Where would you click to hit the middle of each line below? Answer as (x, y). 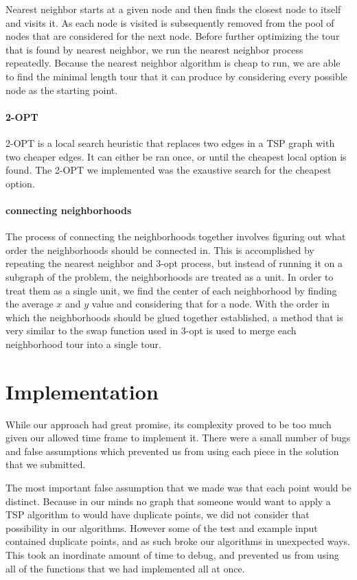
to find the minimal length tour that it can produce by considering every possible (176, 76)
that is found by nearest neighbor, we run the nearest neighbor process (154, 49)
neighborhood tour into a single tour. (83, 344)
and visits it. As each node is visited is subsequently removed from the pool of (170, 22)
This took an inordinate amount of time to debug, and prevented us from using (172, 554)
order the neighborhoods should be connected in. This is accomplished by (160, 250)
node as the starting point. (62, 90)
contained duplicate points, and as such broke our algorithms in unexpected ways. (178, 541)
